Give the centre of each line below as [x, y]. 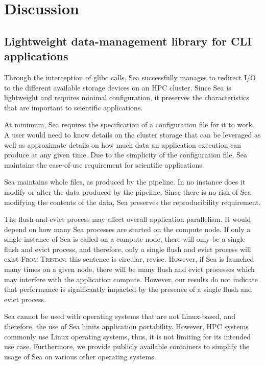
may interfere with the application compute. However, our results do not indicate [131, 279]
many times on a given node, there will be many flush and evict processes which [129, 269]
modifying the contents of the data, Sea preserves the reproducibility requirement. [132, 202]
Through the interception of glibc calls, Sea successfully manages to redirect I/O [130, 77]
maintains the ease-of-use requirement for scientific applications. [104, 164]
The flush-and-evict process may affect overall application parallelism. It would [128, 219]
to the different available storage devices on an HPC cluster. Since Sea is [118, 87]
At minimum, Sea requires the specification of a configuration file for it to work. [129, 124]
